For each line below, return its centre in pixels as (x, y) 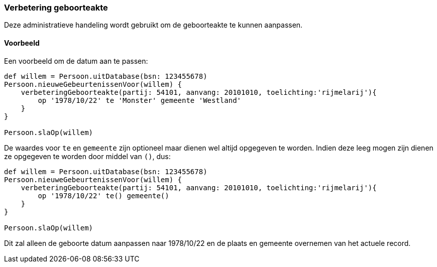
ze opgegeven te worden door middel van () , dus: (87, 156)
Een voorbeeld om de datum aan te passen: (76, 61)
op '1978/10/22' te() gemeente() (103, 195)
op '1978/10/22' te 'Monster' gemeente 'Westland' (140, 100)
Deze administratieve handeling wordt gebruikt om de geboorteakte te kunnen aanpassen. (153, 25)
